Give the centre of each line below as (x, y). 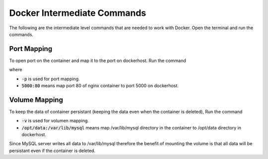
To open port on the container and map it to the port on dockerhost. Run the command (98, 60)
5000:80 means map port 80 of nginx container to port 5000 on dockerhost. (100, 86)
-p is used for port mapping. (51, 79)
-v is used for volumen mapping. (55, 121)
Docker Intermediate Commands (78, 13)
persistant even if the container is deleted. (52, 151)
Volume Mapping (36, 100)
